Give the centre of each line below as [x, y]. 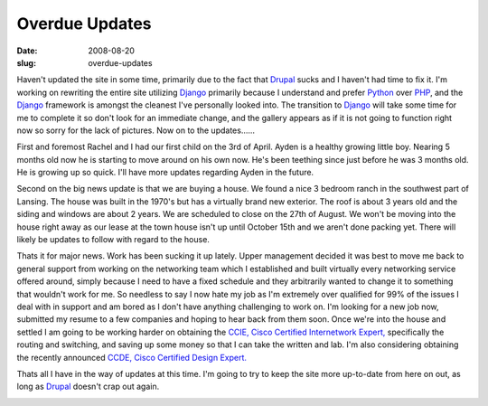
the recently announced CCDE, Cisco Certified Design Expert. [132, 357]
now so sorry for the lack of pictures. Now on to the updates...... [136, 130]
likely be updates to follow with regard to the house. [113, 240]
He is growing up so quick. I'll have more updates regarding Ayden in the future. [165, 173]
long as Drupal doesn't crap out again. [88, 387]
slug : [26, 62]
